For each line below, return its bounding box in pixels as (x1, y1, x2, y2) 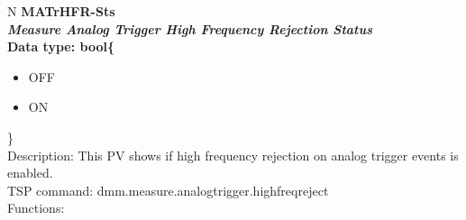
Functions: (7, 198, 65, 217)
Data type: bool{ (7, 37, 114, 56)
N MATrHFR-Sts (7, 2, 115, 20)
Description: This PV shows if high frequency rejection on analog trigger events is (7, 145, 459, 164)
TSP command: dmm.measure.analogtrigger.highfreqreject (7, 180, 329, 199)
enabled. (7, 163, 53, 182)
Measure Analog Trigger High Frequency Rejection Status (7, 19, 373, 38)
